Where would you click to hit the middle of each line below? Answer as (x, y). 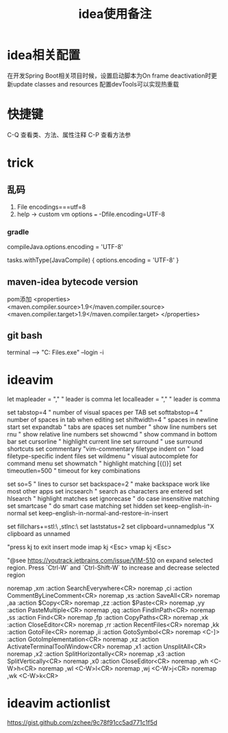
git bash (25, 336)
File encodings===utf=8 (51, 207)
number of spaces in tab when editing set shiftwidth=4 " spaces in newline (113, 419)
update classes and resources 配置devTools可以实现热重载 (96, 84)
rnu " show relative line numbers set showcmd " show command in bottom (112, 434)
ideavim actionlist (59, 703)
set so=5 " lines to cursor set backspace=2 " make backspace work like (109, 484)
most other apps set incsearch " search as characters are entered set (105, 491)
